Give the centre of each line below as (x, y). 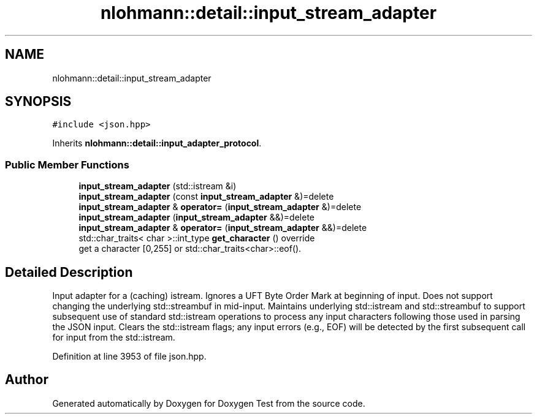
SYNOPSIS (38, 102)
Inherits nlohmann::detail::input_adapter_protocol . (157, 143)
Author (27, 380)
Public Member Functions (67, 164)
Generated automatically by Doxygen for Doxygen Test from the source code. (209, 403)
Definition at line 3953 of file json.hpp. (129, 357)
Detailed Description (69, 272)
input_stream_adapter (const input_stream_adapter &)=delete (206, 197)
